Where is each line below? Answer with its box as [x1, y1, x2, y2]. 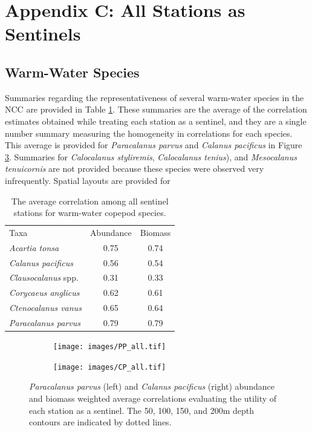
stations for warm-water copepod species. [13, 206, 166, 219]
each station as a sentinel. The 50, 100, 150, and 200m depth [29, 404, 254, 416]
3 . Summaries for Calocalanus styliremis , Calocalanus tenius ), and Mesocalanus [5, 150, 297, 163]
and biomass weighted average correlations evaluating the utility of [29, 392, 277, 405]
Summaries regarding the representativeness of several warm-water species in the [5, 91, 304, 103]
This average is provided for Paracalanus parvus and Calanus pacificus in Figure [5, 139, 302, 151]
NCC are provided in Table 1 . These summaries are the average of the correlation [5, 103, 307, 116]
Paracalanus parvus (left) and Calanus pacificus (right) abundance [29, 380, 275, 393]
